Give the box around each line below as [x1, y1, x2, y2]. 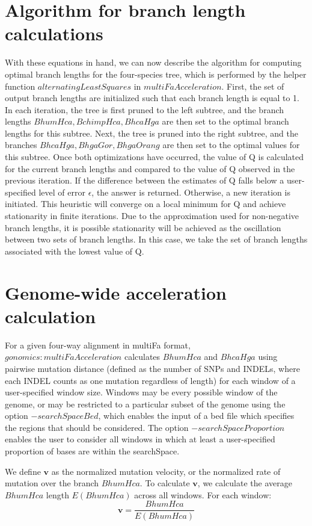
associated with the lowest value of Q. [5, 244, 144, 257]
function [5, 79, 35, 92]
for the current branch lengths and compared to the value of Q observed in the [5, 162, 295, 175]
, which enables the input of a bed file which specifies [98, 409, 295, 422]
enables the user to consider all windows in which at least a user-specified [5, 433, 275, 445]
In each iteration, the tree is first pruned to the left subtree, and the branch [5, 103, 284, 116]
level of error [38, 185, 85, 198]
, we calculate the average [197, 477, 292, 489]
